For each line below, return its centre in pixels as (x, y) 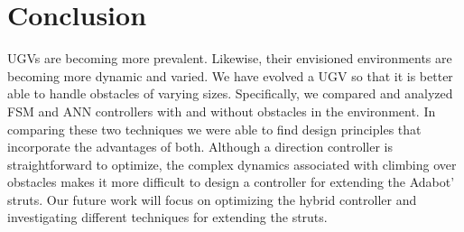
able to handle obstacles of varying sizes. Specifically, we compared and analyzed (230, 93)
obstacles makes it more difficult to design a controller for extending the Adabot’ (231, 182)
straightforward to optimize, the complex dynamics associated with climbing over (232, 164)
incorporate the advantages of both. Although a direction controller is (200, 147)
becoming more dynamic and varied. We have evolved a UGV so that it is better (230, 75)
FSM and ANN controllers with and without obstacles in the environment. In (222, 111)
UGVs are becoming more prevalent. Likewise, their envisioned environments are (230, 58)
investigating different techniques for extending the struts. (167, 217)
